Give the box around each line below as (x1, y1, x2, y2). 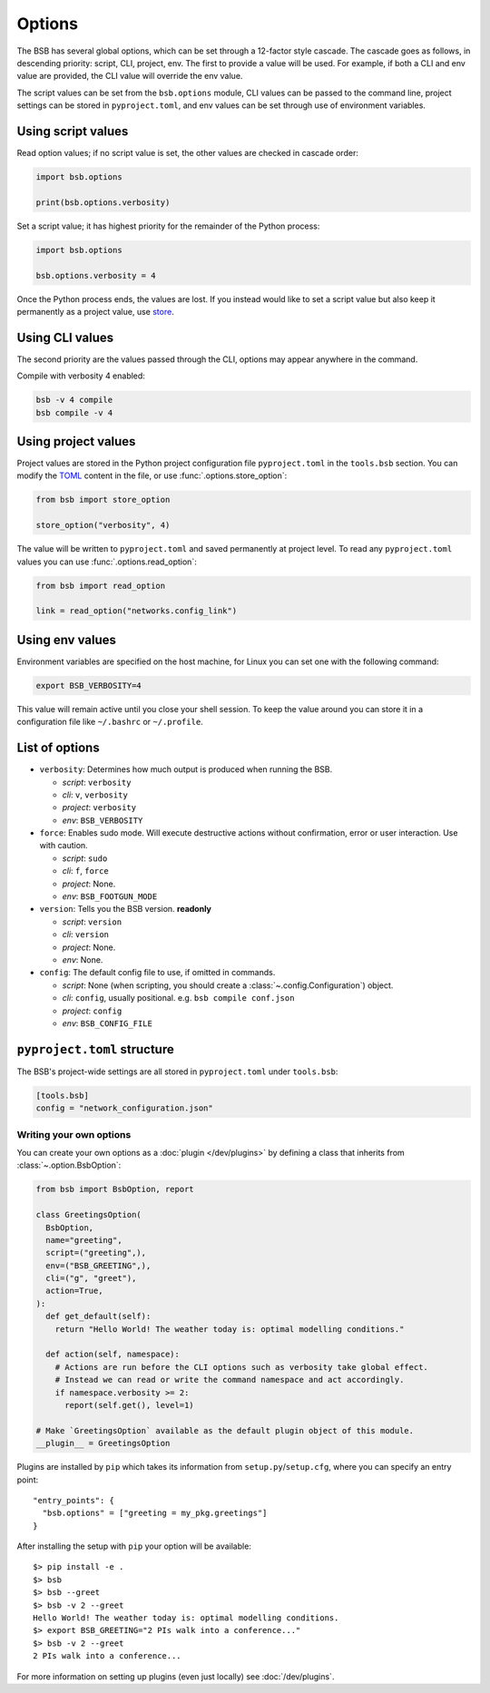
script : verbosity (62, 777, 132, 788)
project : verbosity (62, 802, 136, 813)
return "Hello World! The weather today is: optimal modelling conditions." (54, 1324, 405, 1334)
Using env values (16, 631, 117, 648)
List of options (16, 740, 100, 756)
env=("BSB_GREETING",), (45, 1260, 152, 1270)
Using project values (16, 434, 136, 449)
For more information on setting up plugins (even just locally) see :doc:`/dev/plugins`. (16, 1670, 335, 1682)
